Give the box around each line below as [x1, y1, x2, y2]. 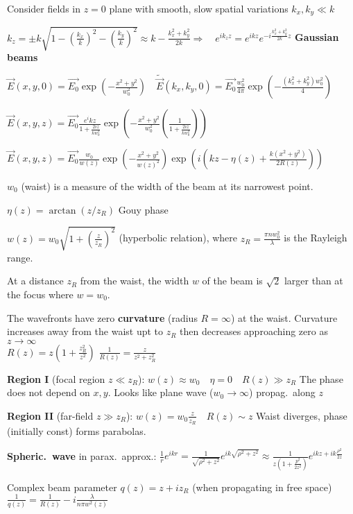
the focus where [7, 286, 74, 301]
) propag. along [249, 385, 316, 400]
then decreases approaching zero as [180, 324, 328, 339]
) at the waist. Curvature [230, 310, 338, 325]
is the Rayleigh [284, 230, 347, 245]
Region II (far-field [7, 408, 94, 422]
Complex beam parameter [7, 479, 117, 494]
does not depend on [7, 385, 90, 400]
